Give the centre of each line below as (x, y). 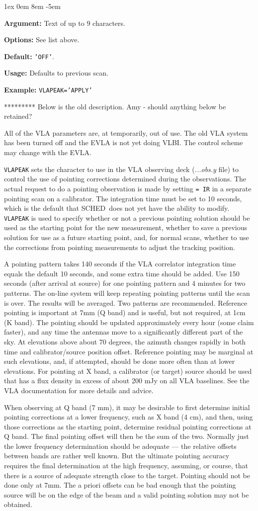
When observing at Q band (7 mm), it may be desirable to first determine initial (127, 407)
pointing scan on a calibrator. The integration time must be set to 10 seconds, (123, 198)
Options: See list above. (42, 40)
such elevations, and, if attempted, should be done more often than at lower (120, 361)
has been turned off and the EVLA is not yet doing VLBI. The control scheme (124, 142)
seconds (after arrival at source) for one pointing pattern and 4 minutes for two (125, 283)
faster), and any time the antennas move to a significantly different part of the (124, 332)
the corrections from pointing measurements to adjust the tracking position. (120, 247)
